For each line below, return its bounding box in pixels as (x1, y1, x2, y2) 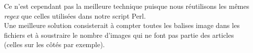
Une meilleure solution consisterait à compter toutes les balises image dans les (4, 20, 240, 30)
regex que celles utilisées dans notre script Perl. (4, 10, 146, 21)
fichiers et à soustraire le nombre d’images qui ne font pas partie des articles (4, 29, 234, 40)
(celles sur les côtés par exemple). (4, 39, 105, 50)
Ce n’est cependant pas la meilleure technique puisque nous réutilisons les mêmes (4, 1, 250, 11)
